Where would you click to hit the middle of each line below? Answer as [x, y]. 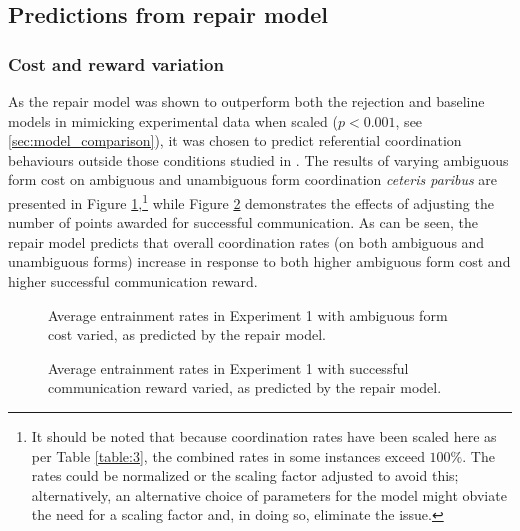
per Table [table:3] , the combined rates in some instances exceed [228, 455]
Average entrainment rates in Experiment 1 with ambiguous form [248, 314]
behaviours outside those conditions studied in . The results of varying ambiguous [258, 159]
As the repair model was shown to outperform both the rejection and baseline [246, 101]
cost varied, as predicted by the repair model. [187, 334]
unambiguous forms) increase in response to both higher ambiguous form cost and [259, 261]
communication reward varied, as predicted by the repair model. [245, 387]
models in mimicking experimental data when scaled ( [173, 120]
